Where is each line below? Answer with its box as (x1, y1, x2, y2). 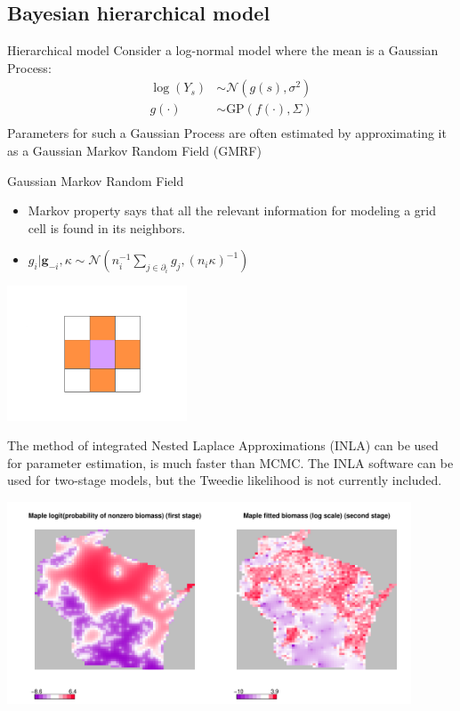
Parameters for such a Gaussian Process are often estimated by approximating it (7, 124, 447, 142)
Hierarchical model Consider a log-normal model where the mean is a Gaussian (7, 41, 439, 60)
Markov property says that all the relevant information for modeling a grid (28, 201, 436, 220)
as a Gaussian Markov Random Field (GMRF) (7, 141, 262, 160)
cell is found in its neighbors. (28, 218, 186, 237)
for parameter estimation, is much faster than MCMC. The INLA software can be (7, 453, 454, 472)
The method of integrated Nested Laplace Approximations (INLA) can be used (7, 436, 439, 455)
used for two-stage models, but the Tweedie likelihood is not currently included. (7, 471, 442, 489)
